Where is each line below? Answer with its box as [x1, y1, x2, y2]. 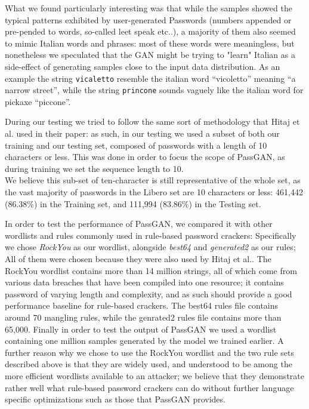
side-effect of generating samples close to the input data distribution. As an [5, 60, 280, 72]
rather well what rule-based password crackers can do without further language [5, 381, 294, 393]
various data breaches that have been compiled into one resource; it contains [5, 276, 284, 288]
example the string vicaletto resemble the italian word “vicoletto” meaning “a [5, 72, 296, 84]
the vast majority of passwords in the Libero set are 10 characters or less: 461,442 [5, 186, 303, 198]
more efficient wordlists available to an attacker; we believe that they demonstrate [5, 369, 304, 382]
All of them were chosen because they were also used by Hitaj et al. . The [5, 253, 271, 265]
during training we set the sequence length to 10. [5, 162, 184, 174]
